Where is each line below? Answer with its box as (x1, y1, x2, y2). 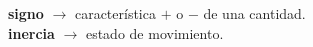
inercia (8, 22, 55, 43)
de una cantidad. (203, 3, 306, 23)
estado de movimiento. (85, 22, 224, 43)
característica (74, 3, 156, 23)
